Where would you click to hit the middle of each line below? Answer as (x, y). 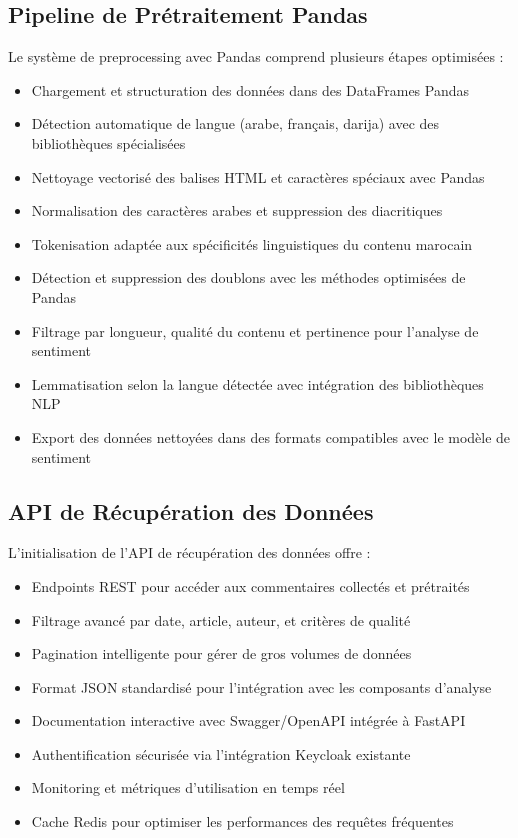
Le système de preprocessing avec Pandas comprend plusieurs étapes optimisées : (256, 56)
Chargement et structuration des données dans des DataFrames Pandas (250, 89)
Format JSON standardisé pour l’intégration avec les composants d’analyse (261, 686)
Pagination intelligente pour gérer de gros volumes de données (221, 653)
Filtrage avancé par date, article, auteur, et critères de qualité (221, 619)
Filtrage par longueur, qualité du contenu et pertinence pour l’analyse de (255, 330)
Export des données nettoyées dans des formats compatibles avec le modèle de (271, 436)
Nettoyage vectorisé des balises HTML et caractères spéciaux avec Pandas (258, 176)
